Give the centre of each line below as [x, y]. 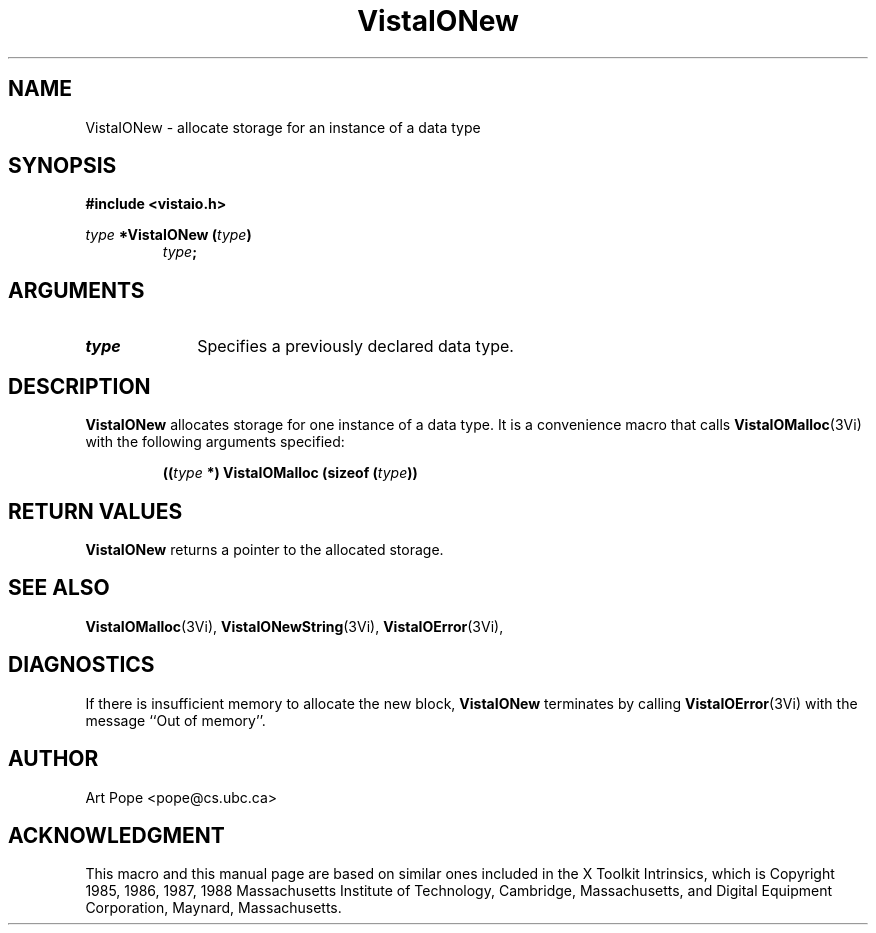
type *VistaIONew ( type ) [168, 235]
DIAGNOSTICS [81, 665]
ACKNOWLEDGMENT [116, 835]
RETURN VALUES [95, 511]
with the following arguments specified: [215, 442]
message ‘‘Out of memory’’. [175, 720]
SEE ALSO [59, 588]
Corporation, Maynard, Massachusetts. [213, 908]
